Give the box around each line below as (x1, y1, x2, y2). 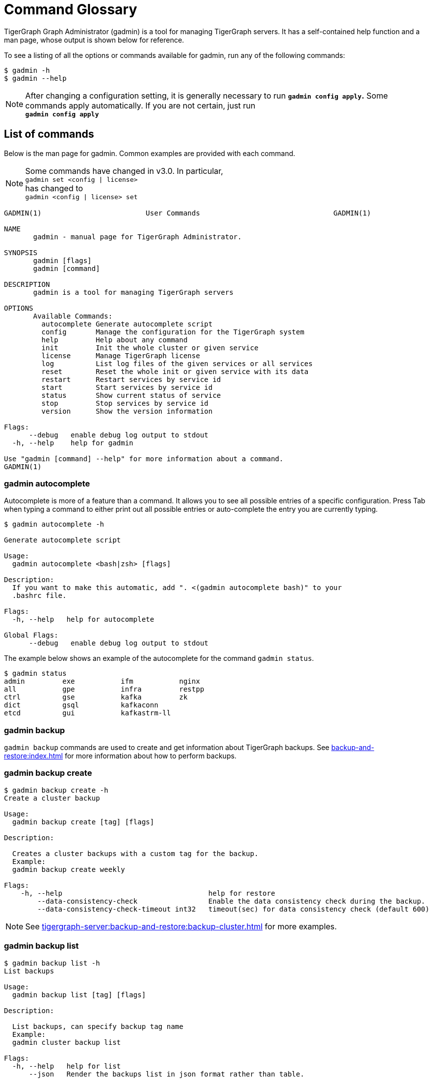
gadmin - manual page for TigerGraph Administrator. (33, 232, 242, 241)
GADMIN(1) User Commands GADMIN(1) (4, 209, 371, 217)
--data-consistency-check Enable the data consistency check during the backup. (37, 897, 426, 905)
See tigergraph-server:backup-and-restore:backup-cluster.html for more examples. (25, 921, 337, 931)
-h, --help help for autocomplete (12, 615, 154, 624)
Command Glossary (4, 1, 138, 18)
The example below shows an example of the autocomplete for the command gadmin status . (4, 654, 314, 663)
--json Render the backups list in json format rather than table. (29, 1070, 304, 1078)
